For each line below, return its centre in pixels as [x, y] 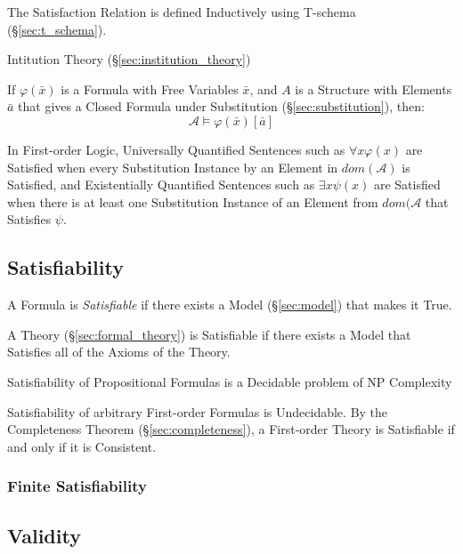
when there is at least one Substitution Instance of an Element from [193, 201]
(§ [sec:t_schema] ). [57, 29]
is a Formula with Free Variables [150, 88]
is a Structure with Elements [374, 88]
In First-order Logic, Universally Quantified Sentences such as [176, 149]
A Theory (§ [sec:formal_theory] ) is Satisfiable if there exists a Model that [209, 334]
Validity [44, 535]
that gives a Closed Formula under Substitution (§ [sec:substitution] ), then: [221, 106]
